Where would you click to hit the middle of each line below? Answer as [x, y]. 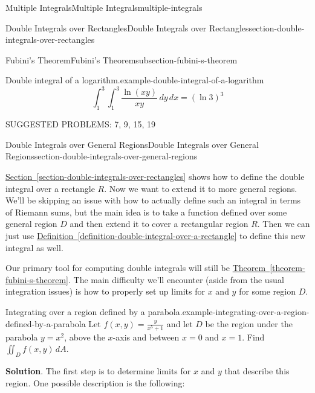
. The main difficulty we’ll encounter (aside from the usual [176, 279]
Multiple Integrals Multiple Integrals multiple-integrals [104, 7]
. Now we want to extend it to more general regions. [201, 188]
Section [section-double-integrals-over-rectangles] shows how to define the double [155, 177]
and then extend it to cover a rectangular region [159, 224]
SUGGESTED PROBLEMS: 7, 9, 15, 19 [80, 124]
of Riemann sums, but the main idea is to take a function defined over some [146, 212]
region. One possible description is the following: [95, 382]
